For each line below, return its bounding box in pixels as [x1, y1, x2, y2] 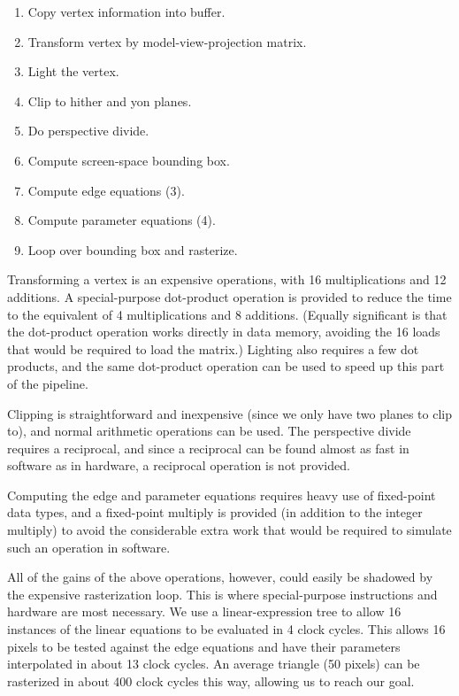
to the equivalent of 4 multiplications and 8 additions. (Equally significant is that [7, 305, 448, 323]
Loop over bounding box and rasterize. [27, 240, 238, 259]
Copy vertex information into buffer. [27, 3, 226, 20]
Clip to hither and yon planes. [27, 91, 192, 110]
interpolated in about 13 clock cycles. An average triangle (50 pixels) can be [7, 654, 420, 673]
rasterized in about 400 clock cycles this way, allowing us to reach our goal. [7, 671, 415, 690]
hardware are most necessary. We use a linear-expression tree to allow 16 [7, 602, 402, 621]
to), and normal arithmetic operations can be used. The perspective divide [7, 421, 411, 440]
